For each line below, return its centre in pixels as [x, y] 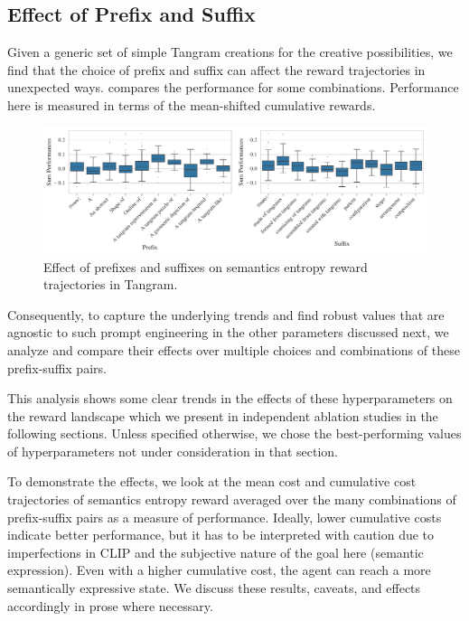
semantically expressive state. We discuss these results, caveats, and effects [214, 588]
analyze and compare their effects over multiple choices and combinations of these [234, 349]
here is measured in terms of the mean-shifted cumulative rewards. [192, 104]
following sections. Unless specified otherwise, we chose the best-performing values [234, 433]
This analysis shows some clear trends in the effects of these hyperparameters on [230, 398]
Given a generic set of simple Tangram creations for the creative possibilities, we [230, 52]
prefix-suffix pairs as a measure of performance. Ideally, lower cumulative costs [225, 517]
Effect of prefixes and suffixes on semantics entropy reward [206, 266]
